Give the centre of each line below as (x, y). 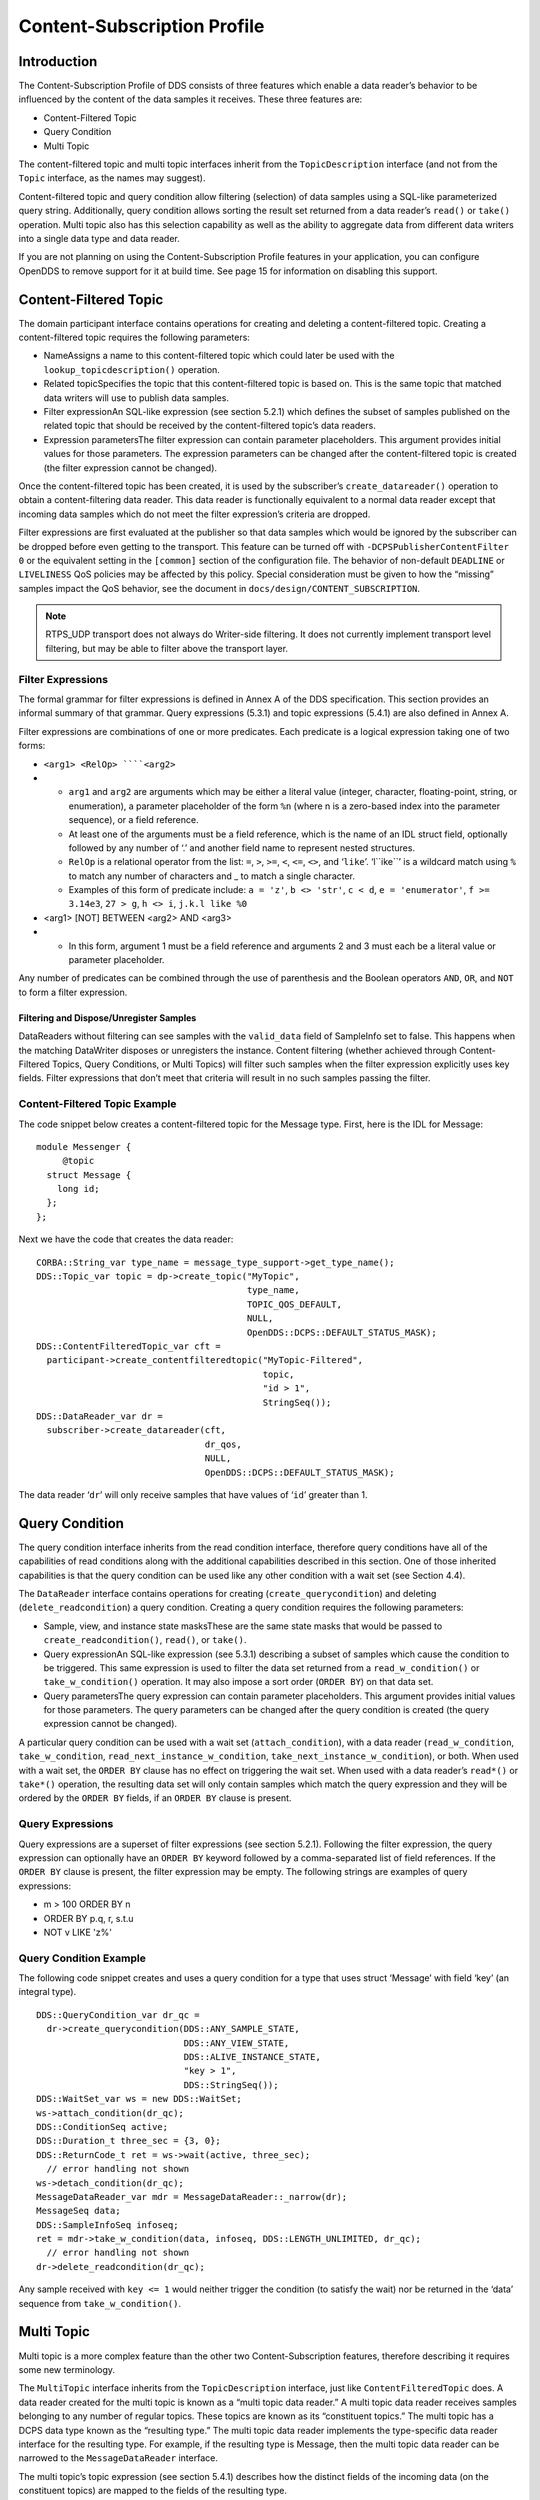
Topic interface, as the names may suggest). (112, 178)
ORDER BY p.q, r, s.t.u (88, 1918)
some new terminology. (66, 2369)
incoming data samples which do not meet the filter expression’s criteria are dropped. (194, 514)
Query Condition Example (82, 1958)
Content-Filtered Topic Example (97, 1104)
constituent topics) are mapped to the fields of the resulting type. (152, 2491)
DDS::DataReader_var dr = (100, 1416)
